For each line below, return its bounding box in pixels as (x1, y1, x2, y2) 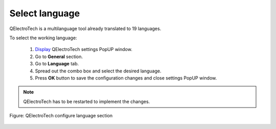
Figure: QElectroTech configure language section (9, 113, 112, 119)
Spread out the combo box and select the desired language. (35, 68, 162, 74)
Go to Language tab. (35, 61, 79, 67)
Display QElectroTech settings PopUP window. (35, 46, 132, 53)
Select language (9, 8, 80, 19)
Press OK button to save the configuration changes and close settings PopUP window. (35, 74, 217, 81)
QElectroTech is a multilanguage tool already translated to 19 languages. (9, 25, 162, 32)
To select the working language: (9, 35, 77, 41)
